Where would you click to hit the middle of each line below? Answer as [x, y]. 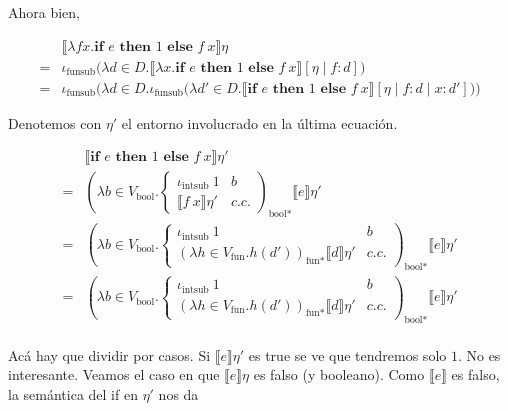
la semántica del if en [73, 393]
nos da [178, 393]
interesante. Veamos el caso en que [114, 374]
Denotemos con [55, 122]
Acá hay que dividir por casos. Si [109, 354]
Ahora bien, [44, 12]
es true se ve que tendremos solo [347, 354]
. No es [479, 354]
